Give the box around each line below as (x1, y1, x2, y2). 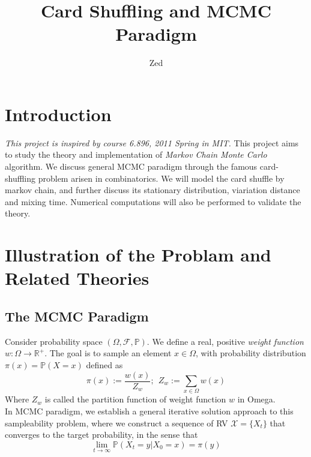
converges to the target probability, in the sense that (5, 428, 198, 441)
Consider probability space (5, 335, 103, 347)
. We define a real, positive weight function (146, 335, 304, 347)
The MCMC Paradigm (5, 306, 149, 325)
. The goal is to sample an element (44, 347, 172, 359)
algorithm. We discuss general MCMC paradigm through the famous (5, 160, 258, 173)
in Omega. (237, 393, 276, 405)
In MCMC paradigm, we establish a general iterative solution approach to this (5, 404, 294, 417)
